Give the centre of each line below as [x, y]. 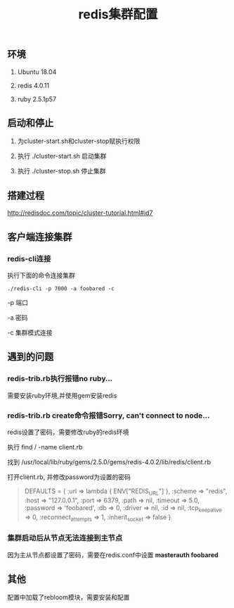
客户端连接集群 [40, 237]
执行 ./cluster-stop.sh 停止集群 [62, 171]
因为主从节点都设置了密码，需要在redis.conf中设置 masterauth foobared [113, 554]
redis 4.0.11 [33, 85]
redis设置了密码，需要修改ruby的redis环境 [68, 432]
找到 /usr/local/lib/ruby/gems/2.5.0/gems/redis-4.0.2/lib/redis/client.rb [109, 461]
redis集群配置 [118, 14]
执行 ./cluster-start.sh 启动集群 [62, 156]
